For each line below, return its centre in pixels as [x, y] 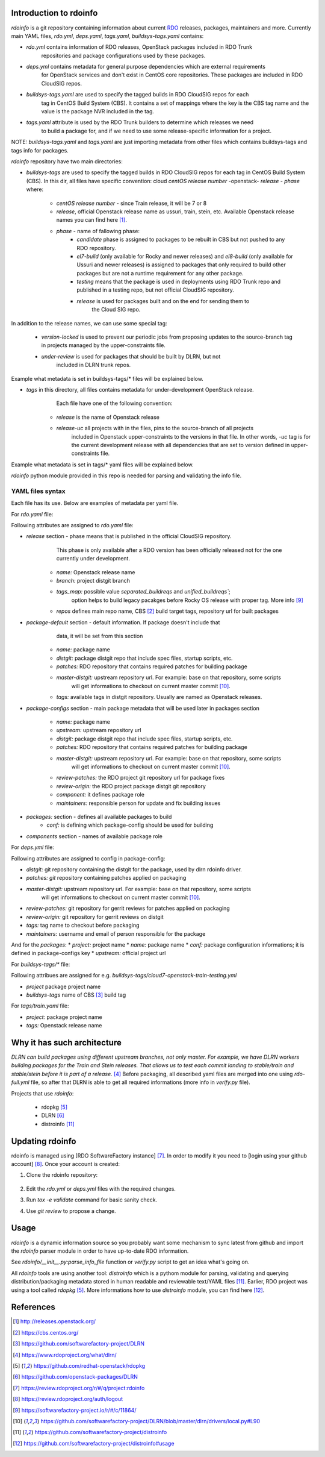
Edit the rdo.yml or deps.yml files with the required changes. [101, 1189]
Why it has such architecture [66, 1042]
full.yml [20, 1082]
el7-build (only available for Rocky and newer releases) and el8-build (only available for [185, 256]
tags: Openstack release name [64, 1026]
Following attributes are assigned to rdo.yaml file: [72, 525]
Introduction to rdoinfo [54, 13]
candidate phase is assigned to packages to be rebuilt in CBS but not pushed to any [181, 240]
